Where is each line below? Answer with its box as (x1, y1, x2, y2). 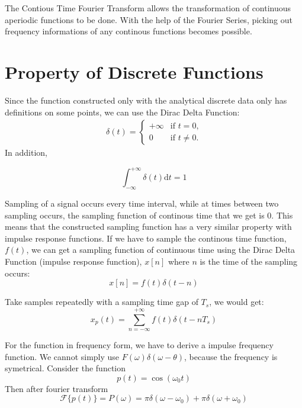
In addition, (5, 146, 47, 159)
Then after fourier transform (5, 382, 108, 394)
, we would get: (209, 295, 264, 308)
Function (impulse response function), (5, 255, 142, 267)
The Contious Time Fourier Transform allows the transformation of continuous (5, 2, 291, 14)
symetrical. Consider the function (5, 362, 126, 374)
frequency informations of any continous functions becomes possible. (5, 25, 252, 37)
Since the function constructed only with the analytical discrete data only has (5, 94, 287, 106)
